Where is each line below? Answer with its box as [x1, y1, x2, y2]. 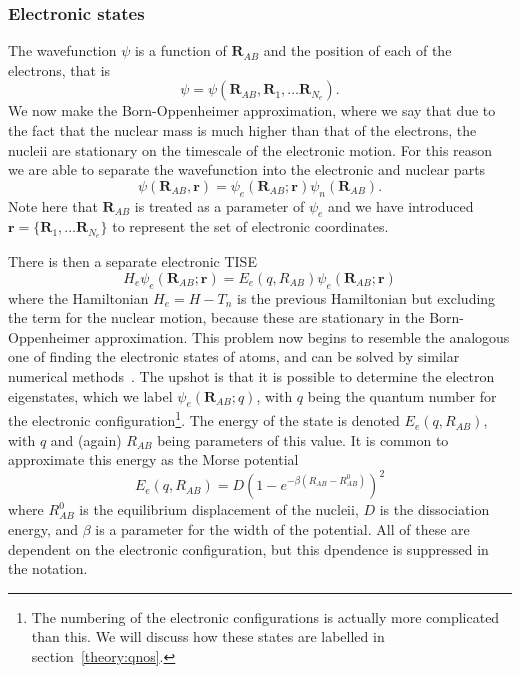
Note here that [8, 195, 98, 216]
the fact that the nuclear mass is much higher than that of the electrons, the [8, 120, 477, 140]
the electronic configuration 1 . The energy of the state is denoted [8, 407, 400, 431]
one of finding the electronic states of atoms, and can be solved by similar [8, 346, 460, 367]
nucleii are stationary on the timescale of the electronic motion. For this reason [8, 139, 493, 160]
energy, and [8, 518, 79, 539]
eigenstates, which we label [8, 385, 173, 406]
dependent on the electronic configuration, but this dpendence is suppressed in [8, 538, 489, 559]
